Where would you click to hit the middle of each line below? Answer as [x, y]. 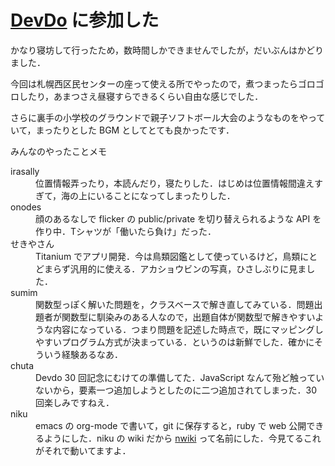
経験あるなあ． [92, 354]
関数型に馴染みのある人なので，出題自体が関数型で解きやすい [188, 317]
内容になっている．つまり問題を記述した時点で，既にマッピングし [188, 329]
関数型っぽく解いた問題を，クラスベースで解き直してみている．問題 [175, 304]
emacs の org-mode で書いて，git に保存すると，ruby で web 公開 [171, 425]
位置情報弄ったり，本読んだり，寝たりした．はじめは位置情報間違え [175, 183]
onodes [26, 207]
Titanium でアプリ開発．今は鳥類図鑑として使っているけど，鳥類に [172, 256]
